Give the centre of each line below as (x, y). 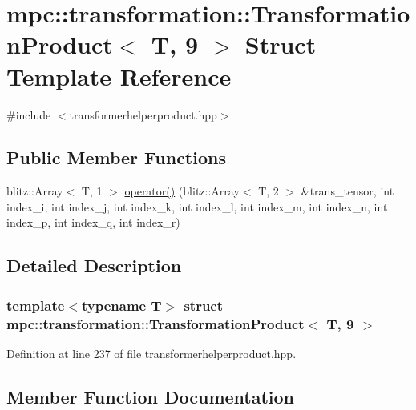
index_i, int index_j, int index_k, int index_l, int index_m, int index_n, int (197, 206)
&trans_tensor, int (347, 191)
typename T (121, 305)
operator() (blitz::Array (182, 191)
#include (29, 114)
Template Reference (119, 76)
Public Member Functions (116, 157)
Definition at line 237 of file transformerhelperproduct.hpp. (151, 353)
